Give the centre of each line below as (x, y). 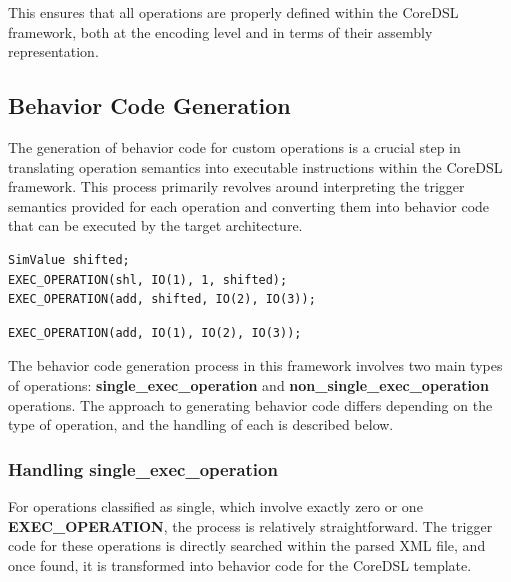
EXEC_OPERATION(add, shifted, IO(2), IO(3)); (162, 299)
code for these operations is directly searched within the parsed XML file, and (247, 545)
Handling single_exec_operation (143, 468)
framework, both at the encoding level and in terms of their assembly (220, 31)
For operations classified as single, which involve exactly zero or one (215, 505)
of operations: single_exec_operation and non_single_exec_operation (248, 384)
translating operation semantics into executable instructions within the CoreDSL (255, 166)
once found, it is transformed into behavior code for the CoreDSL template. (240, 564)
